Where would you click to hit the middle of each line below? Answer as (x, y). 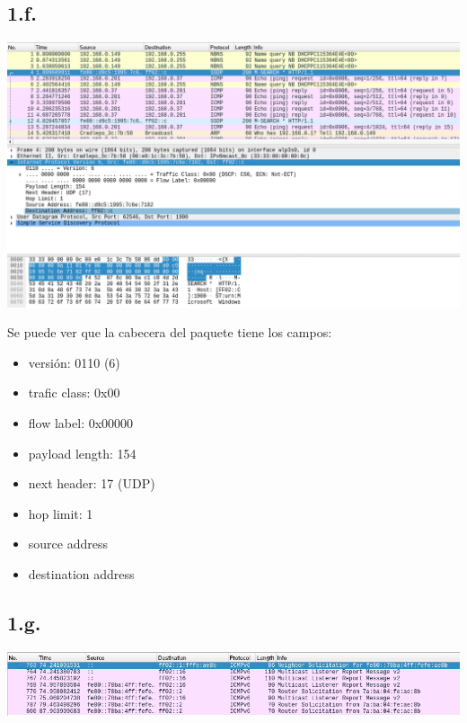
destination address (81, 573)
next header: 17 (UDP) (92, 483)
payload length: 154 (82, 453)
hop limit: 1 (61, 513)
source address (68, 544)
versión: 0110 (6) (74, 362)
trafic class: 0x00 (74, 393)
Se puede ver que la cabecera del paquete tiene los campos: (170, 332)
